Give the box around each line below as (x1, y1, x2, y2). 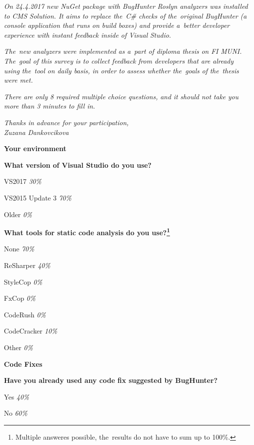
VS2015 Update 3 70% (4, 192, 72, 202)
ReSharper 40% (4, 260, 50, 270)
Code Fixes (4, 358, 42, 369)
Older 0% (4, 209, 32, 219)
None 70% (4, 244, 34, 254)
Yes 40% (4, 391, 29, 401)
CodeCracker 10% (4, 326, 58, 336)
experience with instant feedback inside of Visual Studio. (4, 29, 171, 40)
